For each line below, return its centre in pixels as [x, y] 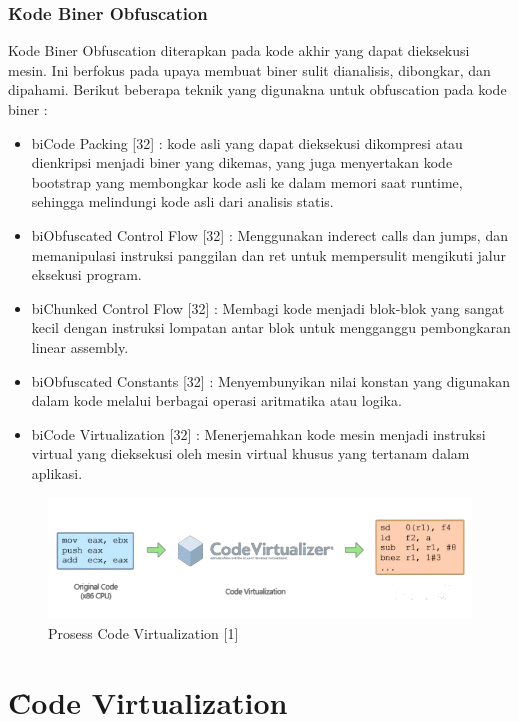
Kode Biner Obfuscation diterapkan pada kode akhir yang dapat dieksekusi [239, 50]
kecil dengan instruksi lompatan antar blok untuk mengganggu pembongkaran [271, 327]
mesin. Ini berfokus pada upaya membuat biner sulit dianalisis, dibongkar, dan [249, 69]
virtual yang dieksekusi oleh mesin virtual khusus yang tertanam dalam [250, 453]
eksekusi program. [86, 274]
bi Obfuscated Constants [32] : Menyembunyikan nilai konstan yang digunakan [271, 380]
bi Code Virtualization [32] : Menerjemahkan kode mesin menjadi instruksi [258, 433]
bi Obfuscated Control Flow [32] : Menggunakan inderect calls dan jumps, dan [269, 234]
